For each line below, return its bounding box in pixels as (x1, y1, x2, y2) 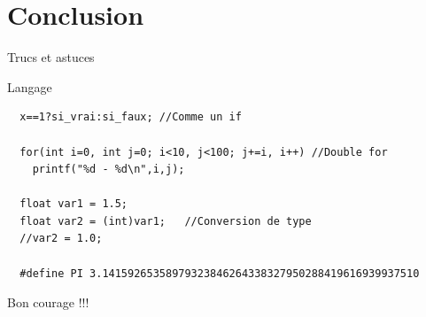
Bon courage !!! (7, 293, 89, 312)
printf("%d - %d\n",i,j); (32, 163, 185, 176)
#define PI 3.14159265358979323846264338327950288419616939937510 (19, 267, 420, 280)
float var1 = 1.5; (19, 197, 128, 211)
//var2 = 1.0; (19, 232, 103, 245)
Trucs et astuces (7, 48, 95, 66)
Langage (7, 77, 52, 96)
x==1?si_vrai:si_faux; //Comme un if (19, 111, 242, 124)
